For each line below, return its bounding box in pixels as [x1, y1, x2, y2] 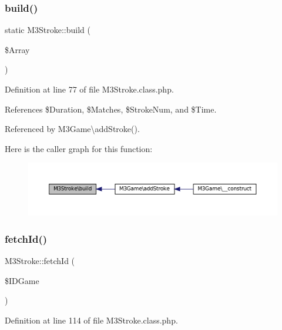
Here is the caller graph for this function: [5, 142, 153, 154]
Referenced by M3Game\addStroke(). [5, 123, 140, 135]
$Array [5, 43, 30, 55]
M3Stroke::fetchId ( [5, 255, 75, 267]
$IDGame [5, 274, 39, 286]
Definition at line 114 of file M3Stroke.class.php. [5, 313, 178, 326]
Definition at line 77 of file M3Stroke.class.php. [5, 83, 174, 95]
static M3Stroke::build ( [5, 24, 90, 36]
